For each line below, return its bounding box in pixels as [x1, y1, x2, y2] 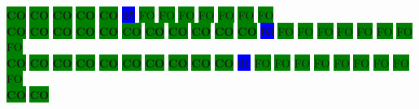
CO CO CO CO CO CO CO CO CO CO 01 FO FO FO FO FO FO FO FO [7, 54, 409, 71]
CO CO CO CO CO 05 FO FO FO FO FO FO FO [7, 7, 274, 23]
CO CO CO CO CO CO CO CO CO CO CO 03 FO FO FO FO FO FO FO [7, 22, 412, 39]
